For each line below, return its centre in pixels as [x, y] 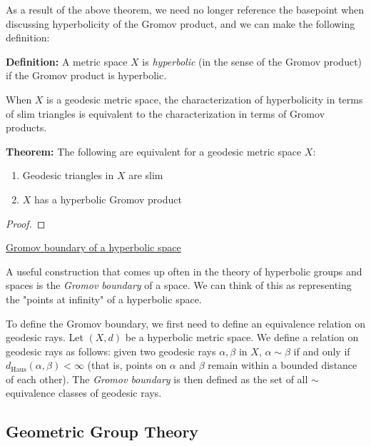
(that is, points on [127, 365]
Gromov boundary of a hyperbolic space [93, 247]
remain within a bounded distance [283, 365]
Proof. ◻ [26, 223]
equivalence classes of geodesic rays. [84, 393]
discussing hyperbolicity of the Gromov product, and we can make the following [181, 23]
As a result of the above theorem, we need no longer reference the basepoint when [185, 9]
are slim [146, 175]
